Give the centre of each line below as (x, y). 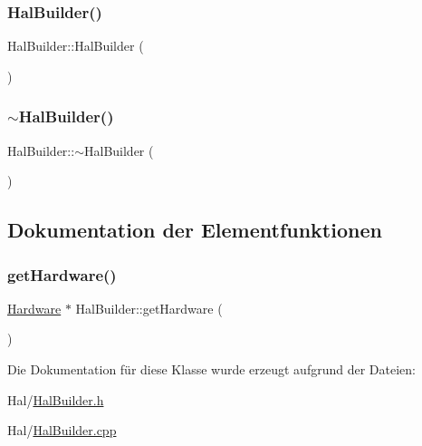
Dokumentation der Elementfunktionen (195, 230)
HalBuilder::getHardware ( (149, 308)
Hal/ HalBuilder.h (56, 399)
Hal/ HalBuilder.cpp (62, 430)
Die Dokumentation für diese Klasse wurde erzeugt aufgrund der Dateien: (211, 369)
